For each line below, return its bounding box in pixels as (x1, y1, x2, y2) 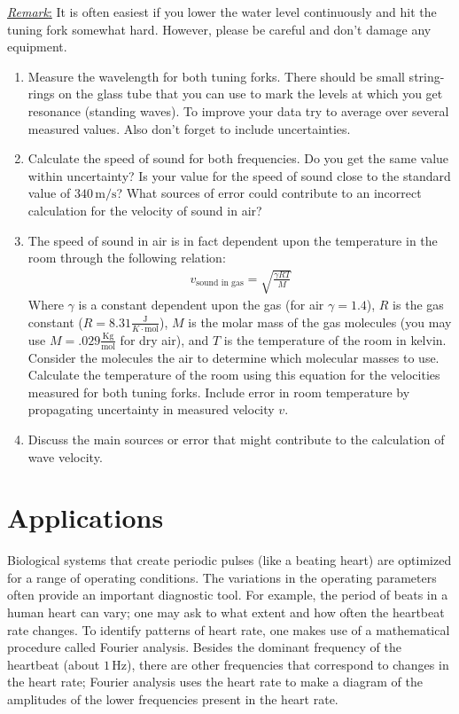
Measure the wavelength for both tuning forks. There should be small (27, 67, 405, 85)
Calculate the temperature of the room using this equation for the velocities (27, 365, 440, 384)
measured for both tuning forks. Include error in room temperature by (27, 382, 410, 401)
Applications (7, 499, 164, 536)
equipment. (7, 37, 67, 56)
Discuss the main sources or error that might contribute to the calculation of (27, 429, 445, 448)
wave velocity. (27, 447, 103, 466)
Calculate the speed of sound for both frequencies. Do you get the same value (27, 149, 449, 168)
